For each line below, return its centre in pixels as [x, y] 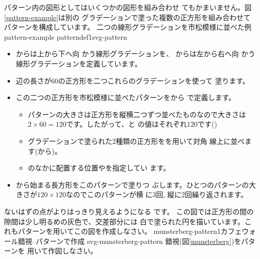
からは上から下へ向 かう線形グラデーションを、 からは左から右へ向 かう [136, 54]
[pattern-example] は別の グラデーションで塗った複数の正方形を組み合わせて [127, 17]
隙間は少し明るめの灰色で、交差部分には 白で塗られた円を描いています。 [124, 221]
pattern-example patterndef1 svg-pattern [66, 36]
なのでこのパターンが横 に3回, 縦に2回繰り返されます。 [157, 194]
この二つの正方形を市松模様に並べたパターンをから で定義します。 [126, 97]
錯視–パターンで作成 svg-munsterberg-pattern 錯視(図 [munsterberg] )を [129, 241]
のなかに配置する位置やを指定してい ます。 [99, 168]
